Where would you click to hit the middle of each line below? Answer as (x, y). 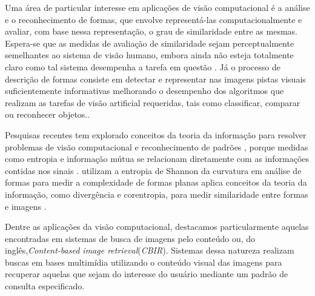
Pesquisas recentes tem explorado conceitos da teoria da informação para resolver (156, 134)
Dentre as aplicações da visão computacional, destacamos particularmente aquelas (157, 227)
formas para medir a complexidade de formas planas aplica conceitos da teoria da (156, 182)
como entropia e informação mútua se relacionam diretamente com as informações (157, 159)
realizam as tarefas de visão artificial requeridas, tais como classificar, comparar (153, 102)
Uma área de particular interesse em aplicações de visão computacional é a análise (157, 7)
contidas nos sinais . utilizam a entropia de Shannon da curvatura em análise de (153, 170)
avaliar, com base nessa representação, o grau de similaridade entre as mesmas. (151, 31)
